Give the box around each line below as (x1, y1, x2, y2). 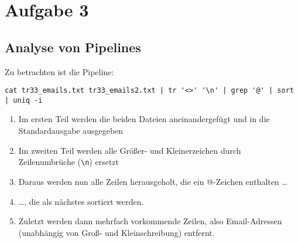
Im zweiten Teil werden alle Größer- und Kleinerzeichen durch (18, 144, 241, 156)
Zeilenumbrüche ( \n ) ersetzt (18, 156, 119, 168)
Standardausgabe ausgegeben (18, 124, 124, 137)
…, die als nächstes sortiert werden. (18, 195, 144, 207)
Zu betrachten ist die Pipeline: (5, 65, 114, 77)
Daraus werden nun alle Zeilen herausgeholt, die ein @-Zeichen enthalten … (18, 175, 287, 187)
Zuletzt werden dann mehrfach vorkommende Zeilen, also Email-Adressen (18, 215, 282, 227)
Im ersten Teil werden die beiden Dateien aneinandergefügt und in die (18, 113, 270, 125)
